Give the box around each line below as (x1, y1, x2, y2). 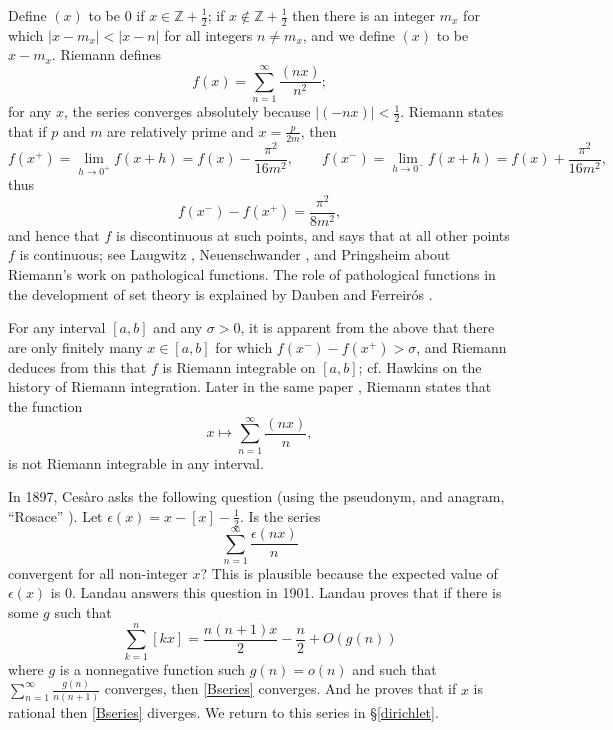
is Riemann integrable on (162, 356, 316, 377)
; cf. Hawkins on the (358, 356, 482, 377)
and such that (352, 658, 437, 679)
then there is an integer (292, 5, 436, 25)
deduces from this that (8, 356, 147, 377)
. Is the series (239, 505, 321, 526)
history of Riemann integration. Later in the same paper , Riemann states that (8, 376, 492, 397)
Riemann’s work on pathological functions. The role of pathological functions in (8, 264, 496, 285)
